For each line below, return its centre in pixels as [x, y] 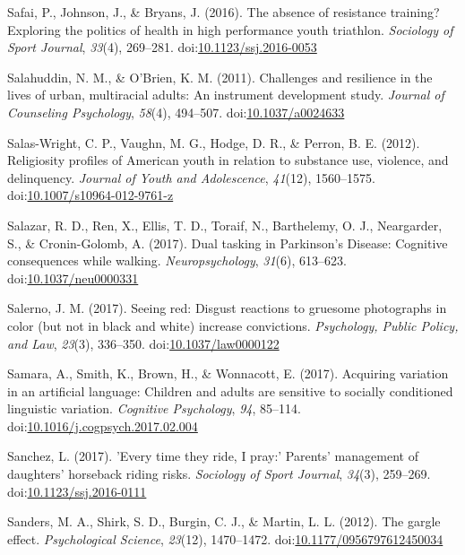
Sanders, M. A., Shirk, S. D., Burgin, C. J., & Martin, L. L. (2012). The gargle [224, 521]
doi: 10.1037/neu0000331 [73, 277]
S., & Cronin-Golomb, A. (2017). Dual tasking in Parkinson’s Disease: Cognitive [228, 243]
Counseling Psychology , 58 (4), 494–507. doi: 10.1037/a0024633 [176, 112]
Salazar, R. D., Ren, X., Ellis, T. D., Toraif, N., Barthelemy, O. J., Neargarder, [225, 225]
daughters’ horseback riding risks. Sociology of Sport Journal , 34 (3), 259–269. [219, 474]
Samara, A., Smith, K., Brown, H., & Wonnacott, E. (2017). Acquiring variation [228, 373]
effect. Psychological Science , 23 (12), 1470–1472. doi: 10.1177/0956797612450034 [225, 538]
